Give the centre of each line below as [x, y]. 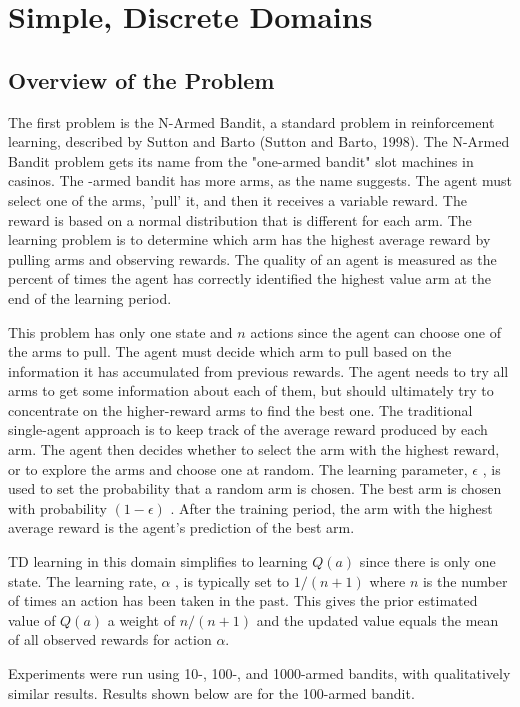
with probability [57, 507]
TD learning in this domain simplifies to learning [158, 561]
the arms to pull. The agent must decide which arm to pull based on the [230, 351]
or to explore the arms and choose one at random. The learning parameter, [238, 468]
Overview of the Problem [141, 79]
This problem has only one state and [120, 331]
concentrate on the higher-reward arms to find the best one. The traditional [240, 409]
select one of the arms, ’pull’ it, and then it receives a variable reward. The [237, 199]
